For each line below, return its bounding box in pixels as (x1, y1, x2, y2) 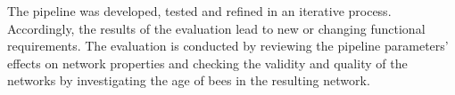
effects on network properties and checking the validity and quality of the (7, 53, 408, 72)
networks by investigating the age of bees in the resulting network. (7, 71, 370, 90)
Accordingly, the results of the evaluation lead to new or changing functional (7, 19, 426, 37)
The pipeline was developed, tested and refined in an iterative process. (7, 2, 392, 20)
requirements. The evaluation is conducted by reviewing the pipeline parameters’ (7, 36, 449, 55)
